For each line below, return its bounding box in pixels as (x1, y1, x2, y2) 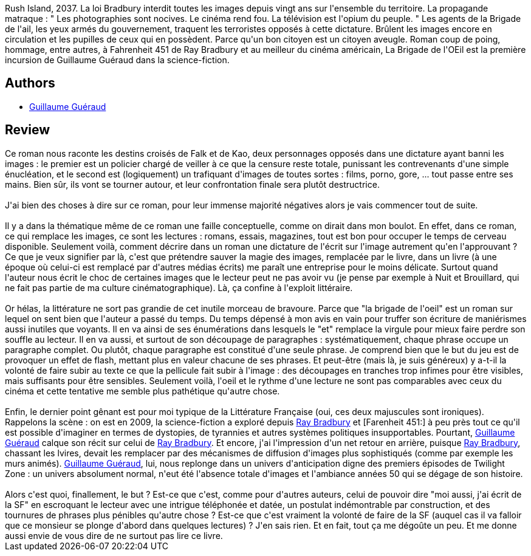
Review (5, 122, 50, 138)
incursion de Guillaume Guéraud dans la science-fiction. (5, 55, 230, 65)
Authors (5, 75, 55, 91)
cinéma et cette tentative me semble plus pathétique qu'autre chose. (5, 385, 280, 396)
